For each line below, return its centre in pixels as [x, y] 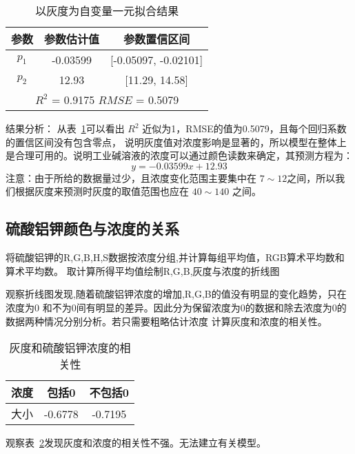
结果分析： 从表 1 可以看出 [65, 128]
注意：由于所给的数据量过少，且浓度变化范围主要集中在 [131, 177]
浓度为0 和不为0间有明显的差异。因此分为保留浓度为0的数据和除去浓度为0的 [176, 307]
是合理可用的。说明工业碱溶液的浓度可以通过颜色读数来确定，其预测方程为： [179, 155]
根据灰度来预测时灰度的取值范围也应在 [102, 191]
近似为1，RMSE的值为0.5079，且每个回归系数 [244, 128]
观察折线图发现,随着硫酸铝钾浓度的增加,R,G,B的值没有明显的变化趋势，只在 [176, 294]
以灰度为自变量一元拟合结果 [107, 11]
